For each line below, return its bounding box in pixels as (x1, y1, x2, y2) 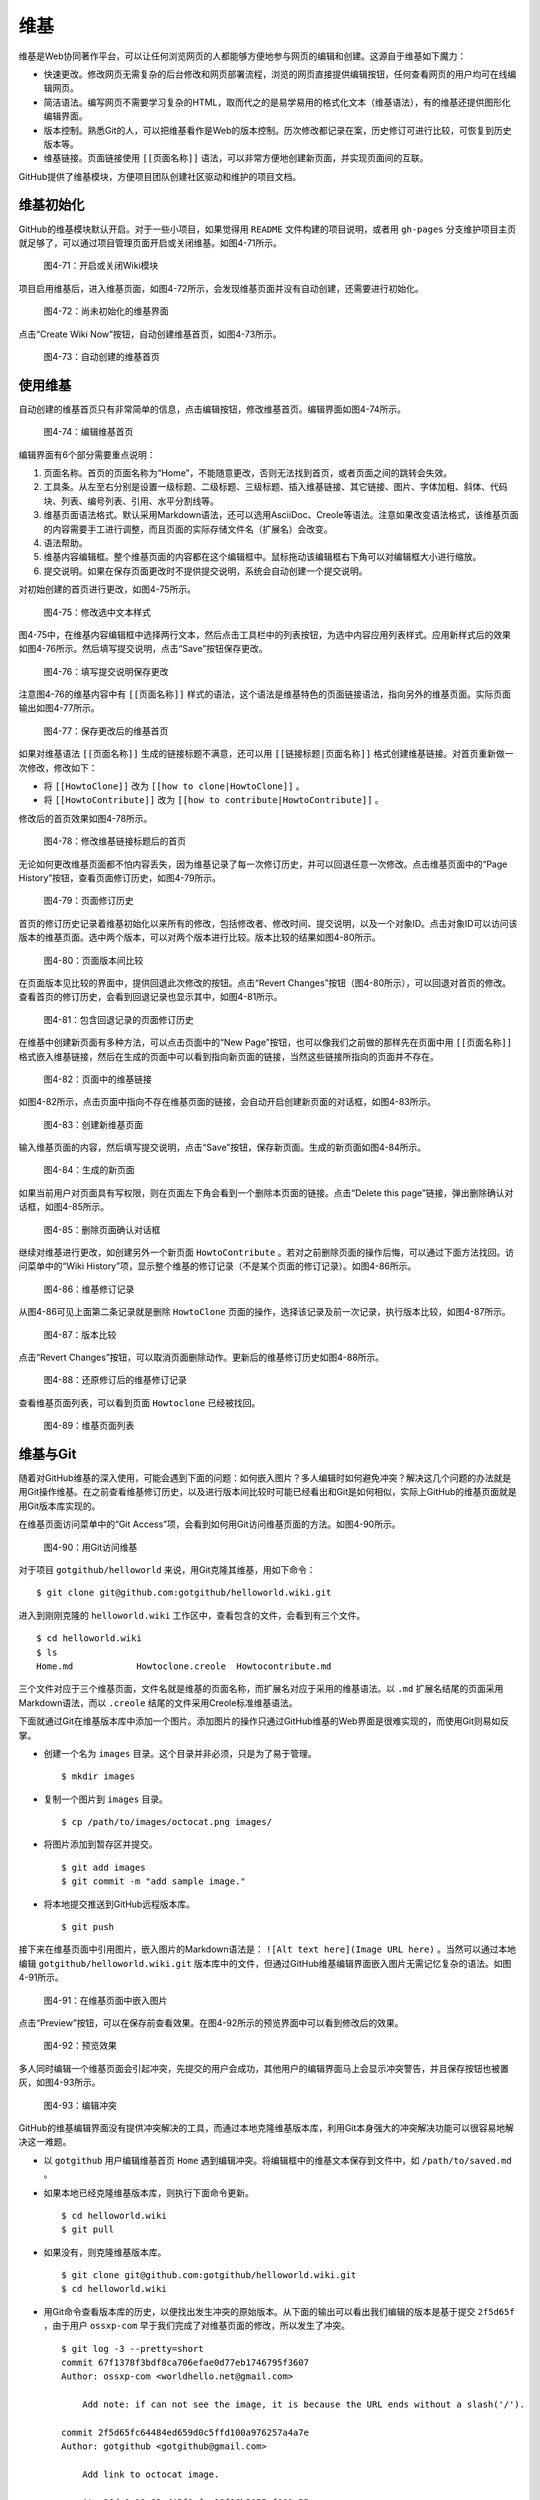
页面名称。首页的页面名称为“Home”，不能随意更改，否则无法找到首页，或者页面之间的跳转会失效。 (43, 467, 453, 479)
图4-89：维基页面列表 (43, 1420, 135, 1432)
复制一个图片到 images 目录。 (43, 1793, 169, 1805)
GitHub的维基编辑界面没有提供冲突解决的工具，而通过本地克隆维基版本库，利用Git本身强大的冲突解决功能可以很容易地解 (18, 2121, 515, 2134)
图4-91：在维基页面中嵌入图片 (43, 1994, 168, 2006)
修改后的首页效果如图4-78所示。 (18, 812, 153, 824)
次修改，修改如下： (18, 761, 98, 774)
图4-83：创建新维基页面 (43, 1118, 144, 1130)
